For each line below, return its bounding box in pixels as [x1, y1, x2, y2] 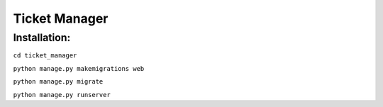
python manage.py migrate [13, 78, 104, 86]
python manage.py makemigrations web [13, 64, 145, 72]
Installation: [13, 31, 71, 44]
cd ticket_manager [13, 52, 77, 60]
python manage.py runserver [13, 91, 111, 98]
